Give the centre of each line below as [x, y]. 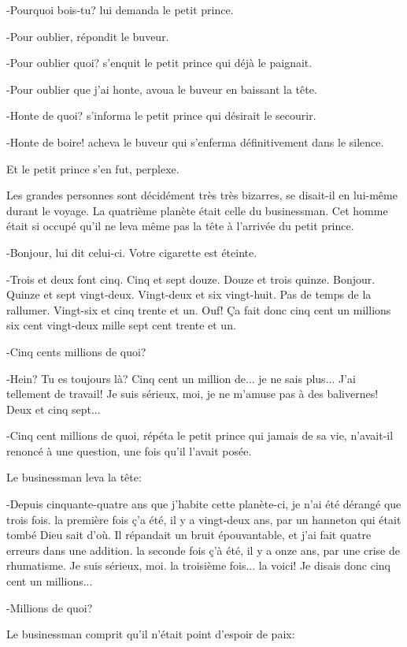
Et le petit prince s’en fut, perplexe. [93, 168]
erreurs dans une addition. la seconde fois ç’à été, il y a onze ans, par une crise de [203, 550]
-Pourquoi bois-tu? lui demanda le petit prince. [120, 9]
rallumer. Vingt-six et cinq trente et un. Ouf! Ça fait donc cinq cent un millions [199, 309]
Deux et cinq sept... [54, 409]
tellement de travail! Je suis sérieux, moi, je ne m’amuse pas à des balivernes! [192, 394]
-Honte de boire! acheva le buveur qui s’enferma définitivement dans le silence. [195, 141]
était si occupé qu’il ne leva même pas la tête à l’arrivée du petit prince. [180, 226]
